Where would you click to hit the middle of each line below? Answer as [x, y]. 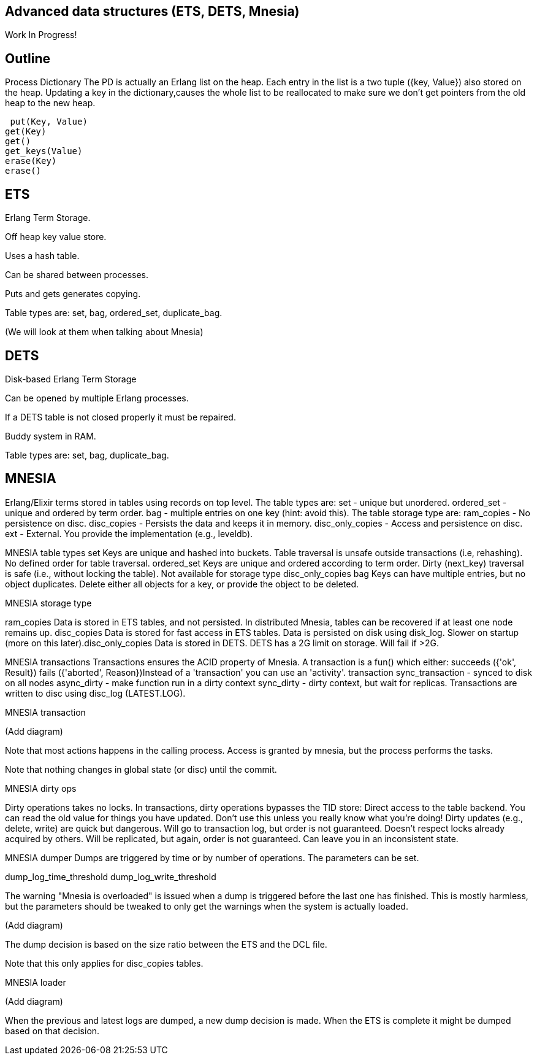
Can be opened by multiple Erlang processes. [97, 398]
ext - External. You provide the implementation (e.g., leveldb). [129, 533]
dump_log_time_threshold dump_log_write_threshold [111, 876]
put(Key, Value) [49, 122]
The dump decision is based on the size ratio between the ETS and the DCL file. [166, 944]
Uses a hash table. [42, 256]
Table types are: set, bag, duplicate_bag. [87, 455]
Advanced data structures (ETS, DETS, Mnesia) [152, 11]
